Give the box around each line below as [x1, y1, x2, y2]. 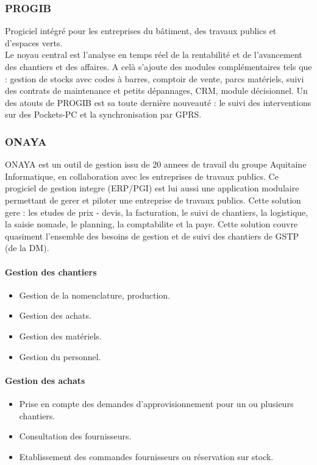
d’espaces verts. [5, 36, 63, 49]
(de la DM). [5, 241, 49, 254]
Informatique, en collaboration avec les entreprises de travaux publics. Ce [5, 169, 279, 182]
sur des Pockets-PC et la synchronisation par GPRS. [5, 108, 202, 121]
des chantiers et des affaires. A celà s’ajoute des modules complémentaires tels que [5, 60, 312, 73]
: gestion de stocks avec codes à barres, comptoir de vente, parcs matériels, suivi [5, 72, 304, 85]
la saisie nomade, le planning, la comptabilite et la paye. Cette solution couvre [5, 218, 298, 230]
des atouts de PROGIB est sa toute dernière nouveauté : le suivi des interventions [5, 96, 312, 108]
